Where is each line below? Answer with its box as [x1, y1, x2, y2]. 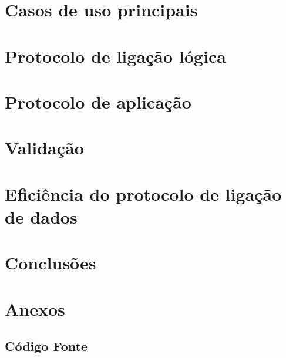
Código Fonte [5, 337, 88, 355]
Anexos [5, 296, 65, 320]
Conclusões [5, 251, 96, 275]
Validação [5, 136, 84, 160]
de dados [5, 204, 78, 228]
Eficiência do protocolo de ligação [5, 181, 282, 205]
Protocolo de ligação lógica [5, 43, 226, 67]
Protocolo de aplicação [5, 89, 191, 113]
